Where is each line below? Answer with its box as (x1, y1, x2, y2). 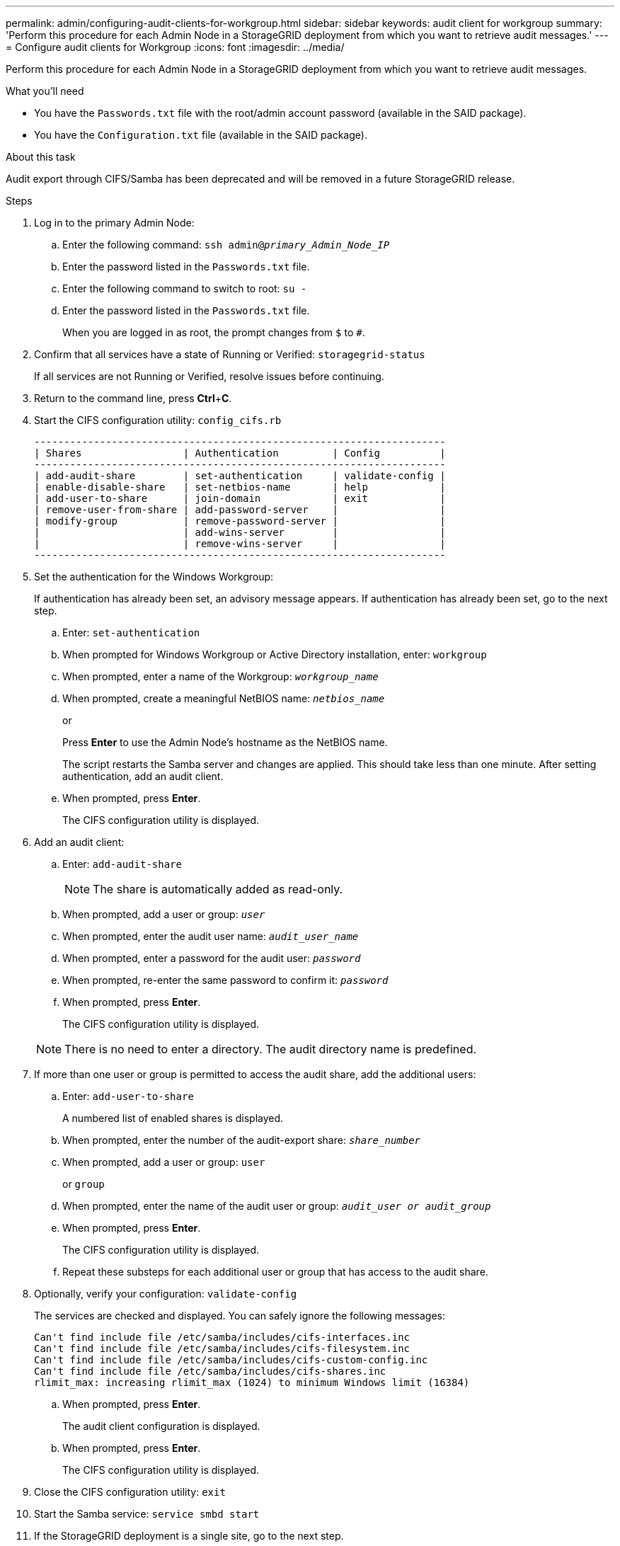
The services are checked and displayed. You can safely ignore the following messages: (34, 1310, 445, 1322)
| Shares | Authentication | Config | (34, 447, 446, 459)
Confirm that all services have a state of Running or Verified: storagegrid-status (34, 348, 425, 360)
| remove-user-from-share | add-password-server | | (34, 504, 446, 515)
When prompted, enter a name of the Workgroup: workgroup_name (62, 670, 379, 682)
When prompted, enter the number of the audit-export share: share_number (62, 1134, 421, 1146)
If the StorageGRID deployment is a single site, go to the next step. (34, 1530, 344, 1542)
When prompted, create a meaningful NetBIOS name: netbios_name (62, 692, 385, 704)
